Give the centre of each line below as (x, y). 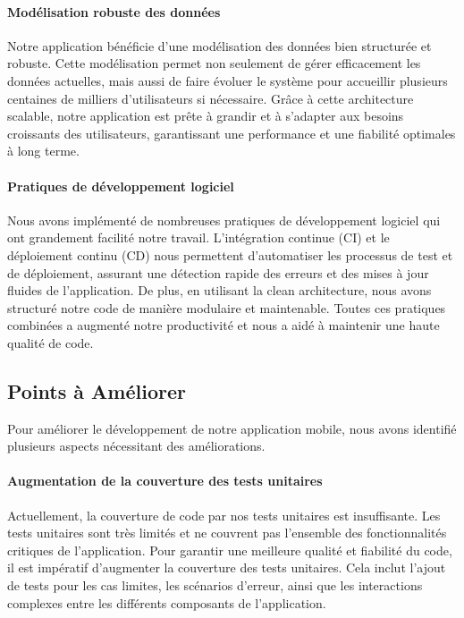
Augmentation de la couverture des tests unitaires (165, 481)
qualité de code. (51, 342)
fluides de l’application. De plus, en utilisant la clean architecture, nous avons (219, 290)
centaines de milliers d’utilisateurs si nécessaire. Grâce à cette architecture (211, 98)
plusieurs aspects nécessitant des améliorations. (136, 446)
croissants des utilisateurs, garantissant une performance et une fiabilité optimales (232, 133)
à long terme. (43, 151)
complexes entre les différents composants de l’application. (167, 602)
